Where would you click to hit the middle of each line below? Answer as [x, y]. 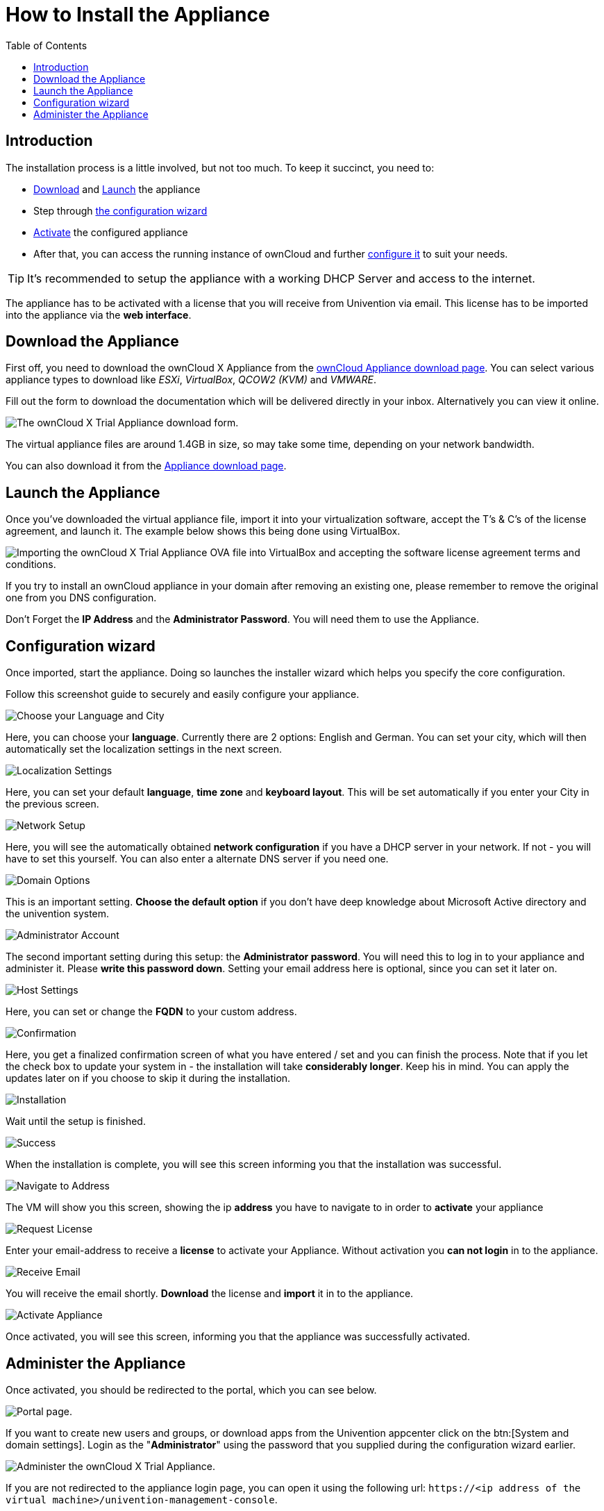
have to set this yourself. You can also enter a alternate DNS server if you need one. [197, 859]
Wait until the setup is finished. [76, 1121]
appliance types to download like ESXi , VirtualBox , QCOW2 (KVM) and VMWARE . [191, 380]
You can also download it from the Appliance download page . [146, 466]
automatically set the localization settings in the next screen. [144, 749]
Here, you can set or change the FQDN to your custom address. [151, 1012]
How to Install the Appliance [138, 15]
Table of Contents [47, 45]
